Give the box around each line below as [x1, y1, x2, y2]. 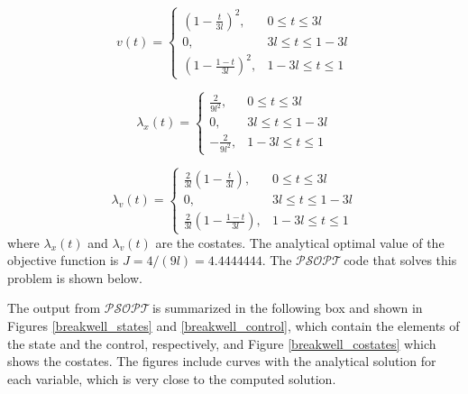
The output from [7, 298, 101, 317]
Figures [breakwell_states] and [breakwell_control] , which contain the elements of [7, 316, 460, 334]
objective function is [7, 251, 119, 270]
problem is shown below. [7, 268, 142, 287]
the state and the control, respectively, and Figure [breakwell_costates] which [7, 334, 436, 353]
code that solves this [344, 251, 457, 270]
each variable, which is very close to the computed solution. [7, 369, 336, 388]
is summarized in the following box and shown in [151, 298, 423, 317]
